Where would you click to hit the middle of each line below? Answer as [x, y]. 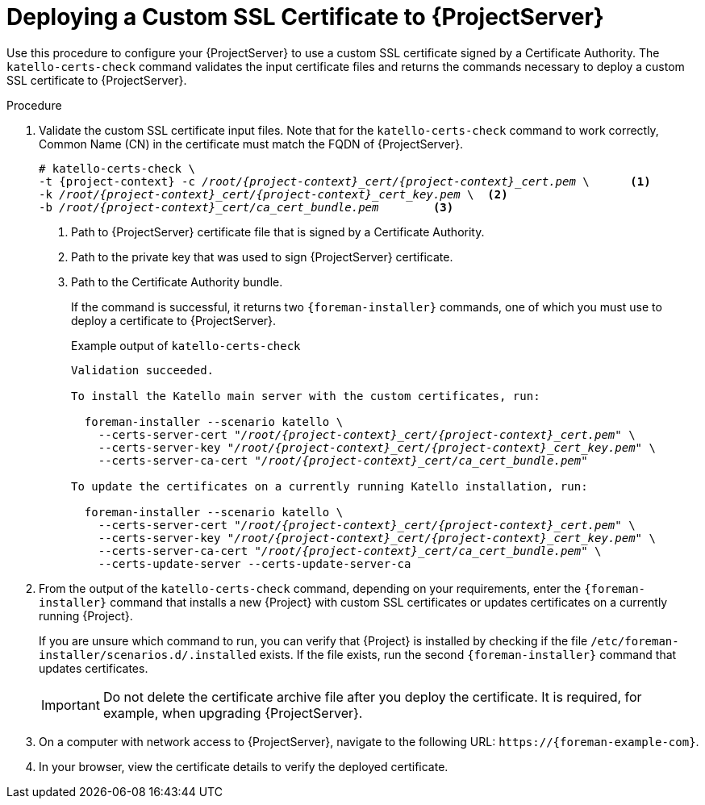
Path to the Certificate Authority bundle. [177, 282]
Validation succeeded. [143, 370]
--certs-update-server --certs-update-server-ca [254, 563]
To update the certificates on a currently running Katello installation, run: [330, 486]
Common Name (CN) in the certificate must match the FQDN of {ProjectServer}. [251, 144]
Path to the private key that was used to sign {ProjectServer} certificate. [262, 257]
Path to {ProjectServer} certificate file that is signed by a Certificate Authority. [278, 231]
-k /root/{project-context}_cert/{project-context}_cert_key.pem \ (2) [273, 194]
